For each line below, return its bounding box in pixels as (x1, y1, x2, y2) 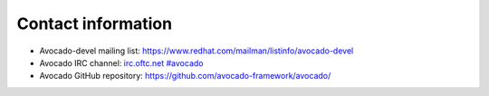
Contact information (16, 14, 172, 34)
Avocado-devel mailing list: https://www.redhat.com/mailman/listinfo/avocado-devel (39, 45, 354, 56)
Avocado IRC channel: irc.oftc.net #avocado (39, 57, 204, 68)
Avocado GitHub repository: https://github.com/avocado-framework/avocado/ (39, 71, 331, 82)
